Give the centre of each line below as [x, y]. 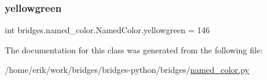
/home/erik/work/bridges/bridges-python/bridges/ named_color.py [127, 70]
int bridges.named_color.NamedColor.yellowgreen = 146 [107, 30]
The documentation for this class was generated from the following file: [134, 49]
